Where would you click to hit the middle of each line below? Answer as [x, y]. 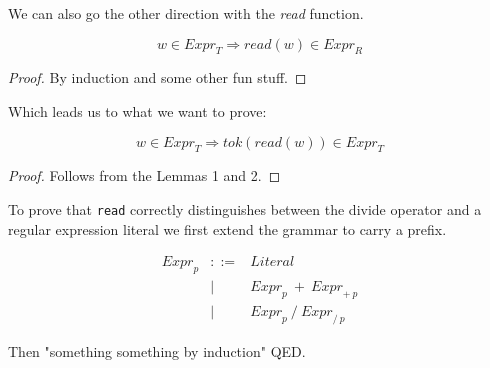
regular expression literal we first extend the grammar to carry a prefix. [227, 228]
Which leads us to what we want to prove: [137, 110]
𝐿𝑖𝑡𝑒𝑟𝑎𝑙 [272, 262]
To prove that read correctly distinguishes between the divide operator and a [245, 208]
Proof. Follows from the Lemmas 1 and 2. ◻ [144, 175]
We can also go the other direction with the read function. [186, 13]
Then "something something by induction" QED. [157, 350]
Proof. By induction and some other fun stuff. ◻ [157, 77]
